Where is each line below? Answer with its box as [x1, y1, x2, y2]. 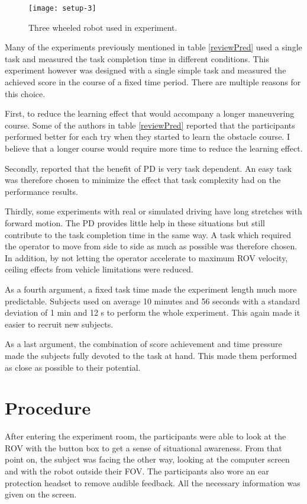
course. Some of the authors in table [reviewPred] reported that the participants [5, 118, 295, 131]
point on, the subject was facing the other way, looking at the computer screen [5, 453, 290, 466]
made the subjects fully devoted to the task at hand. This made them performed [5, 349, 297, 361]
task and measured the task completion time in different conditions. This [5, 52, 269, 65]
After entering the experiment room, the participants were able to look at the [5, 430, 286, 442]
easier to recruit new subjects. [5, 317, 114, 330]
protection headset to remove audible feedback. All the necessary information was [5, 476, 300, 489]
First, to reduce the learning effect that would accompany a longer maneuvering [5, 107, 295, 120]
